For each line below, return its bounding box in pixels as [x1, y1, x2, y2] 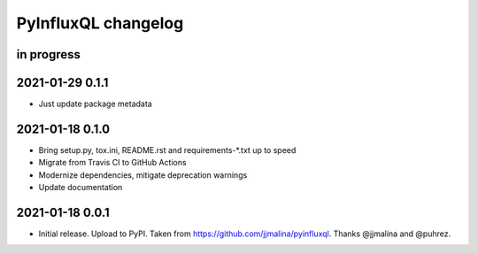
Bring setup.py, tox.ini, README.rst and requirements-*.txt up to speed [38, 144, 297, 155]
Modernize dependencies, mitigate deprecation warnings [38, 169, 248, 180]
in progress [16, 47, 81, 62]
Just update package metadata [38, 98, 152, 110]
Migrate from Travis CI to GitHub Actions [38, 157, 187, 168]
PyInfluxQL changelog [16, 13, 184, 33]
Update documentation [38, 182, 123, 193]
